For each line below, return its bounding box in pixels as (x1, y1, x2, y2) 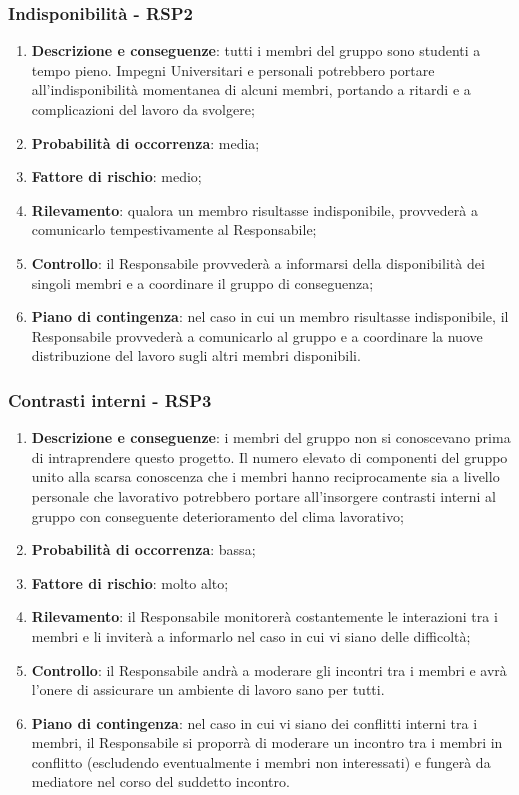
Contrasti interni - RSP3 (8, 387, 212, 412)
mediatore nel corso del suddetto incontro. (31, 771, 290, 792)
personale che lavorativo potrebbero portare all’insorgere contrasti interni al (31, 485, 497, 506)
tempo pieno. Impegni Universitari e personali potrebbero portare (31, 59, 435, 80)
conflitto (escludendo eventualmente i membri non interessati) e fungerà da (31, 751, 491, 772)
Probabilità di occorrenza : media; (31, 132, 260, 153)
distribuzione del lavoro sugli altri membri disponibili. (31, 345, 361, 366)
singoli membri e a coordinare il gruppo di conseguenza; (31, 272, 374, 293)
